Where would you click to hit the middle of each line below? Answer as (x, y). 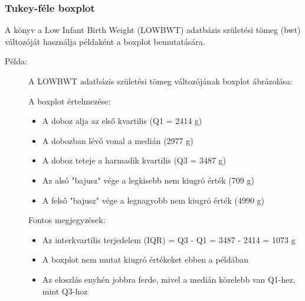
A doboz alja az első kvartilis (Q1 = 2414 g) (122, 121)
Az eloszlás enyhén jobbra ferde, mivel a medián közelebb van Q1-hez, (169, 279)
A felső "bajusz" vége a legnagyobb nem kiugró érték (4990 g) (153, 200)
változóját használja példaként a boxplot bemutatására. (105, 41)
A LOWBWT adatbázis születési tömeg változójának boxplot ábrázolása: (160, 81)
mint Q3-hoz (65, 291)
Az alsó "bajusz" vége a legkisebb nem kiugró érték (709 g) (148, 180)
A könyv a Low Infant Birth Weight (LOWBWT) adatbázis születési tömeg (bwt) (153, 30)
